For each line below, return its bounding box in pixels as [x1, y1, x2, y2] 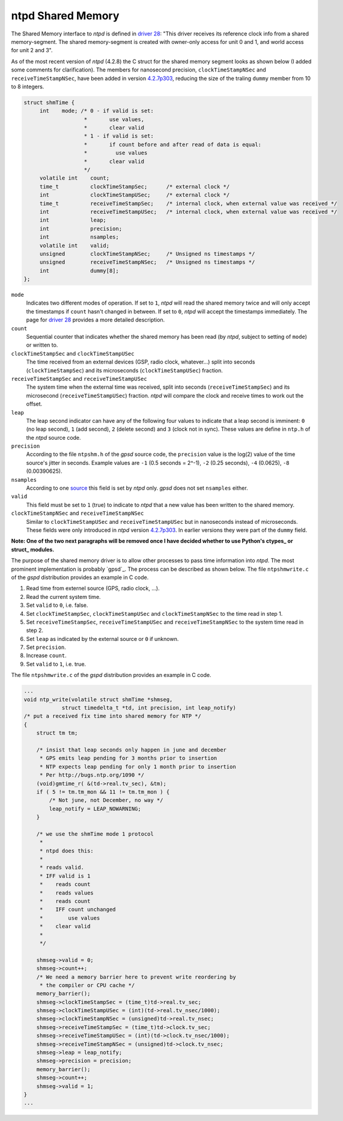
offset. [26, 400, 43, 408]
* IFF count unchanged [39, 906, 117, 913]
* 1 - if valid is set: [83, 133, 154, 139]
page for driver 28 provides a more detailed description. [26, 316, 165, 324]
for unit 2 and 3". [11, 47, 53, 54]
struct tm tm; [36, 730, 78, 737]
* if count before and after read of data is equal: [83, 141, 261, 148]
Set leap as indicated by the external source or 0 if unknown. [26, 635, 179, 642]
